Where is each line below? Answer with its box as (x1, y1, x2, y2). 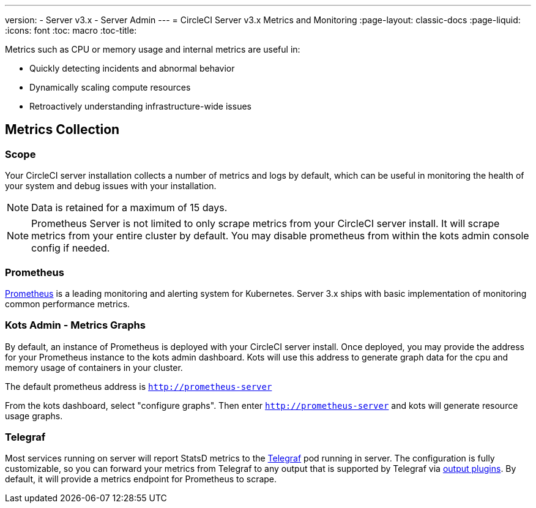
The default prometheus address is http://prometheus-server (5, 381, 272, 392)
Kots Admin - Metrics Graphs (5, 319, 146, 332)
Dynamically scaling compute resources (29, 82, 191, 92)
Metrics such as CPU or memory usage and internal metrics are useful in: (5, 44, 300, 54)
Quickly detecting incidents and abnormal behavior (29, 63, 235, 73)
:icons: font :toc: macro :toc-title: (5, 25, 137, 35)
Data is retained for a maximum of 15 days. (31, 201, 228, 214)
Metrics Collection (5, 122, 120, 138)
